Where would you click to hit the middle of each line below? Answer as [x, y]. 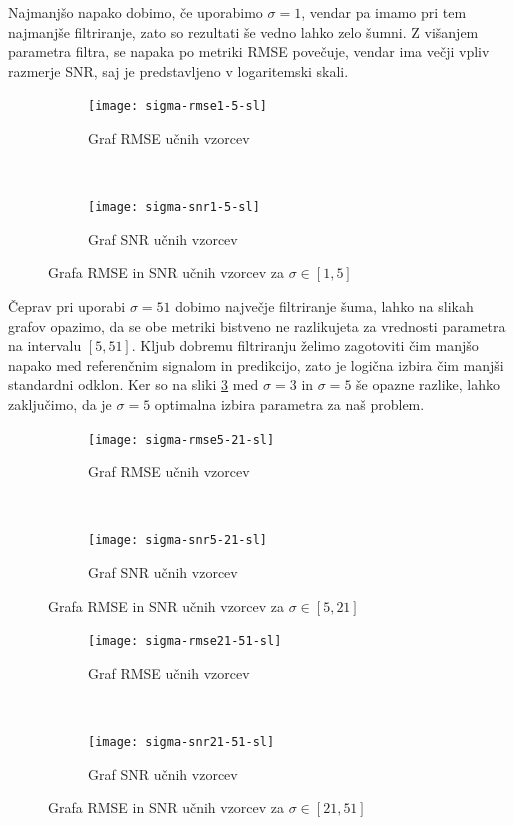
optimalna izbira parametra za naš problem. [289, 404]
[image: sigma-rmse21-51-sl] [185, 641]
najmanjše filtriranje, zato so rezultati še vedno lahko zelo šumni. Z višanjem [243, 31]
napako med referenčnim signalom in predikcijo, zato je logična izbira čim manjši [256, 364]
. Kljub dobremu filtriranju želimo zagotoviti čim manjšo [305, 345]
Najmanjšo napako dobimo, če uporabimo [135, 12]
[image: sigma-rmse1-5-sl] [177, 106]
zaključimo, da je [60, 404]
